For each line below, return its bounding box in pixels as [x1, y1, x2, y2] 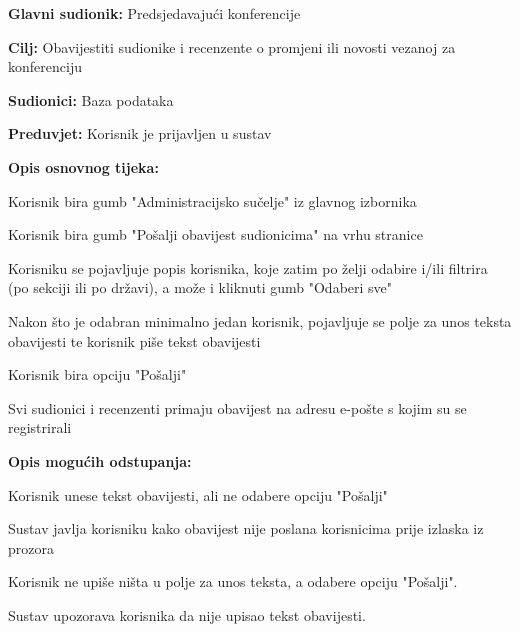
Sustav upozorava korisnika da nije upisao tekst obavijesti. [8, 604, 366, 625]
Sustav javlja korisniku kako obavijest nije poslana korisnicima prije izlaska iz [8, 518, 484, 539]
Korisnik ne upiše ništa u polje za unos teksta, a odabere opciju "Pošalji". [8, 571, 458, 592]
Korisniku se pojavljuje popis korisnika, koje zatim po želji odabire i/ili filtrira [8, 257, 488, 278]
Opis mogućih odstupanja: [8, 450, 192, 471]
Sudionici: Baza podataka [8, 89, 174, 110]
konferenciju [8, 56, 82, 77]
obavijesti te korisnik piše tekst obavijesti [8, 330, 261, 351]
